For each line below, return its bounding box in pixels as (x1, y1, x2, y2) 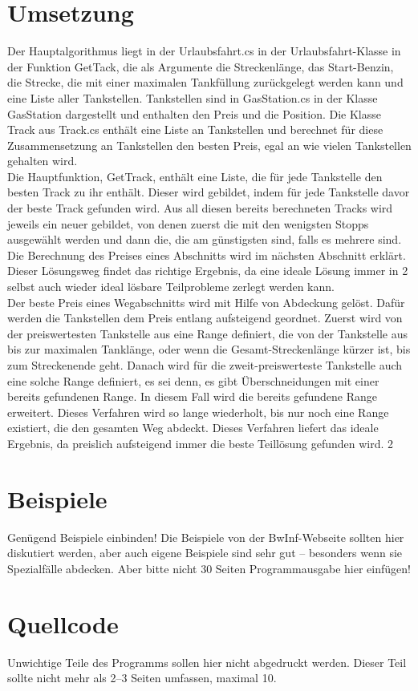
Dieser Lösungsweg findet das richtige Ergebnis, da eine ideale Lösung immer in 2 (7, 262, 408, 279)
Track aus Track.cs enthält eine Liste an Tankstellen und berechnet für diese (7, 121, 384, 138)
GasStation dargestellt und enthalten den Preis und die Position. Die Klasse (7, 105, 381, 122)
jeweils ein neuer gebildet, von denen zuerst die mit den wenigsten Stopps (7, 215, 369, 232)
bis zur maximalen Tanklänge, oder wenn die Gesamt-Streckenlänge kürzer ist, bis (7, 341, 411, 358)
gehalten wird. (7, 152, 78, 169)
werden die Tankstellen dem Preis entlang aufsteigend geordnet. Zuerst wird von (7, 309, 403, 326)
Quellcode (7, 607, 119, 640)
